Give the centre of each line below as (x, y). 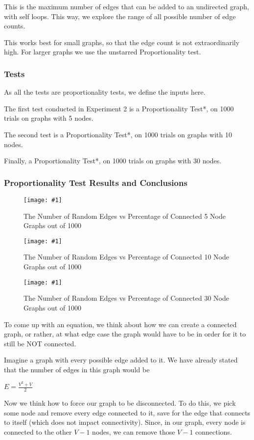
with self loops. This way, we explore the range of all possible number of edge (120, 16)
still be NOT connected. (40, 343)
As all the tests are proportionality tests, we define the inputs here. (105, 92)
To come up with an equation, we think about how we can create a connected (120, 324)
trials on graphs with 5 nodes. (49, 118)
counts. (15, 26)
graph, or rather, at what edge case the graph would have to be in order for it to (125, 334)
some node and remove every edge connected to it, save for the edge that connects (127, 412)
